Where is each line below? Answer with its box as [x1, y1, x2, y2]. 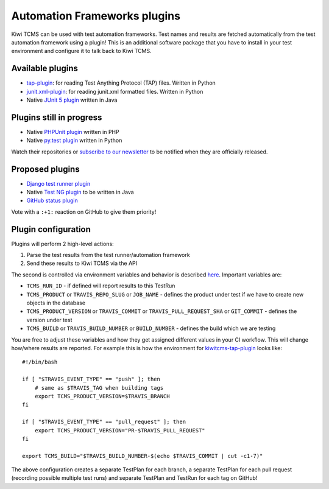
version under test [26, 316, 73, 323]
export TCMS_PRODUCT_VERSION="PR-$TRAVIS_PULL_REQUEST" [34, 427, 205, 434]
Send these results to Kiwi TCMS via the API [26, 259, 138, 267]
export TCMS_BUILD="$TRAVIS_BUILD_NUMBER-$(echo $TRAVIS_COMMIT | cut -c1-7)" [22, 452, 263, 459]
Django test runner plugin [26, 180, 91, 187]
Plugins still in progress [11, 112, 102, 122]
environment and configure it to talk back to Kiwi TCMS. [11, 47, 152, 55]
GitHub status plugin [26, 197, 79, 204]
